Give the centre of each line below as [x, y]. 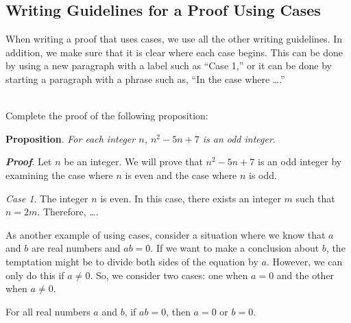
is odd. [263, 175]
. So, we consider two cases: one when [169, 275]
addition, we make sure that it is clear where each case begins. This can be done [174, 52]
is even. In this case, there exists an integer [191, 198]
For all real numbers [48, 311]
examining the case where [59, 175]
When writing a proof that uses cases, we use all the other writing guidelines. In [174, 39]
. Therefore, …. [68, 212]
